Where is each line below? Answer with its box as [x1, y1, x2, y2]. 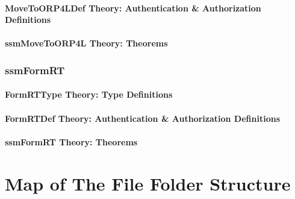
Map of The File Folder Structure [5, 171, 291, 195]
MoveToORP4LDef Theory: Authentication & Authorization [5, 1, 261, 14]
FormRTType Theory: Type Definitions [5, 88, 173, 101]
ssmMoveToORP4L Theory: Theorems [5, 37, 168, 49]
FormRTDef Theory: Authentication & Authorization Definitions [5, 112, 281, 124]
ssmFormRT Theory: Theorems [5, 135, 138, 148]
